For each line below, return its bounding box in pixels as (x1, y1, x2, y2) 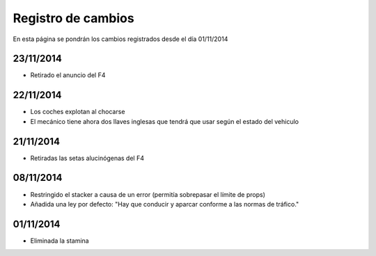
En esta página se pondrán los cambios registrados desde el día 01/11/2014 (13, 35, 228, 43)
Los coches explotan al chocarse (30, 108, 125, 116)
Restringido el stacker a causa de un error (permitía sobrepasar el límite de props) (30, 190, 266, 198)
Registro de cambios (13, 10, 135, 26)
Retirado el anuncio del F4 (30, 71, 106, 79)
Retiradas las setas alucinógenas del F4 (30, 154, 144, 162)
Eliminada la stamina (30, 237, 90, 245)
